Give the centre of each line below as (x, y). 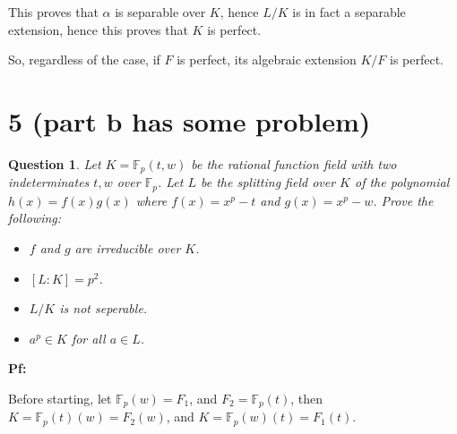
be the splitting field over (268, 182)
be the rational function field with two (294, 163)
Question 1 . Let (55, 163)
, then (307, 398)
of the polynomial (402, 182)
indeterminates (49, 182)
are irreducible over (128, 248)
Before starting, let (60, 398)
